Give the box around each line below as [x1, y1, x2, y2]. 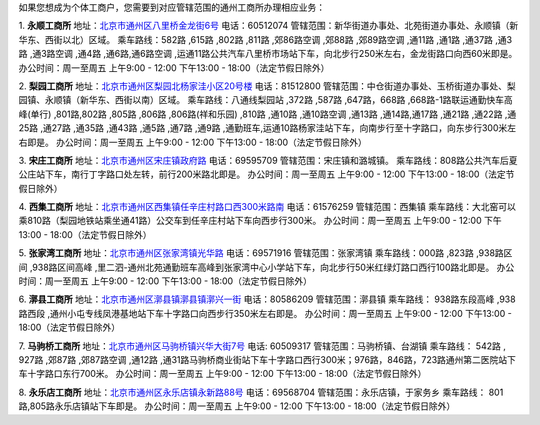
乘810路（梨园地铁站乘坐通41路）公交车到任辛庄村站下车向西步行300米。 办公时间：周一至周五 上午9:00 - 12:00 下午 [18, 215, 502, 227]
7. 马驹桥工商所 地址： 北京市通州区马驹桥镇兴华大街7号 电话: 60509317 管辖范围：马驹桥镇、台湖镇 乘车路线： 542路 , [18, 340, 507, 352]
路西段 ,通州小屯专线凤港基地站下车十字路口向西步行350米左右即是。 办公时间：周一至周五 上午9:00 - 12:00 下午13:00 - [18, 307, 512, 319]
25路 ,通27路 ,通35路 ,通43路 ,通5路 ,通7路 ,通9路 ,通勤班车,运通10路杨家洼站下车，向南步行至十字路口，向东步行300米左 [18, 122, 517, 134]
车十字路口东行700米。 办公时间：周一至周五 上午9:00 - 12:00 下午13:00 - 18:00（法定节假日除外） [18, 368, 427, 380]
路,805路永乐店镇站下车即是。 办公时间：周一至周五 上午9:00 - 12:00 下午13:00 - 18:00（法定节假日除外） [18, 400, 456, 412]
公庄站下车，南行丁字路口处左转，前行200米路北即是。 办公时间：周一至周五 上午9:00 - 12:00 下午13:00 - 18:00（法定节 [18, 168, 515, 180]
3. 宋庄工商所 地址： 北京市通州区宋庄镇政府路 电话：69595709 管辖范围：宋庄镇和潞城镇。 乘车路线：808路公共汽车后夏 [18, 154, 519, 166]
